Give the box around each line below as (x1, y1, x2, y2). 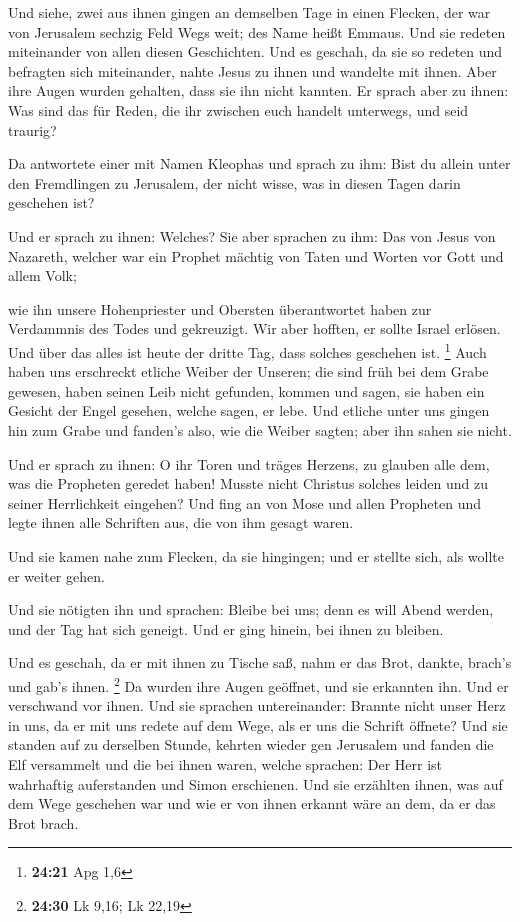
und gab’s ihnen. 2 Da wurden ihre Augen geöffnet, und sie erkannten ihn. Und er (8, 672, 509, 696)
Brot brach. (8, 812, 79, 833)
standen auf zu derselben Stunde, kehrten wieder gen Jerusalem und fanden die (8, 734, 494, 755)
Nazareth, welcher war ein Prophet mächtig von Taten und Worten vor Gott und (8, 245, 504, 266)
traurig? (8, 119, 57, 140)
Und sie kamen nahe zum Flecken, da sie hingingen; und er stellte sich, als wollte (8, 545, 505, 566)
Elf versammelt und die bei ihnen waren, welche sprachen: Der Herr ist (8, 753, 443, 774)
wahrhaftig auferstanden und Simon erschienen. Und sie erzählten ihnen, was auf (8, 773, 503, 794)
